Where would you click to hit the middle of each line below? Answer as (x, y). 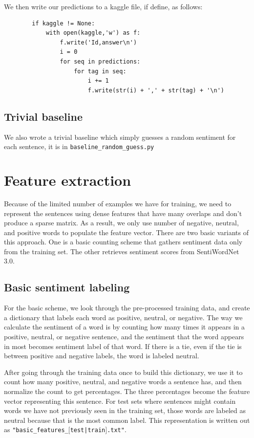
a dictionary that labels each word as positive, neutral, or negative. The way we (123, 317)
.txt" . (117, 429)
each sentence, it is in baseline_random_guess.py (79, 146)
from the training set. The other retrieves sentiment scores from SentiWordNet (122, 251)
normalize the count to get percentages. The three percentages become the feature (127, 391)
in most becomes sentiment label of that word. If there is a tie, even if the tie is (123, 346)
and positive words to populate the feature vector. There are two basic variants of (127, 232)
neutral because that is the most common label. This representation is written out (127, 420)
